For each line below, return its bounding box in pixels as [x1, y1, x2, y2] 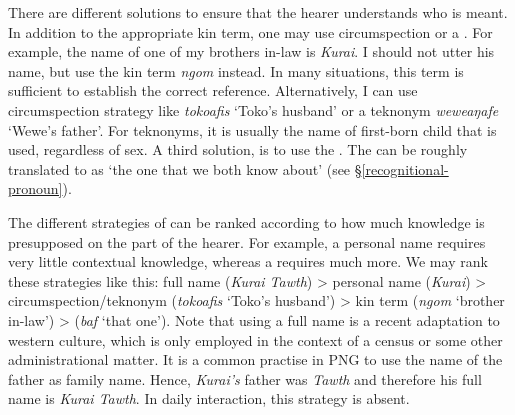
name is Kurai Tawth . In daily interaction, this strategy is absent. [8, 388, 410, 409]
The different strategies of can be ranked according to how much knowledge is [8, 211, 485, 232]
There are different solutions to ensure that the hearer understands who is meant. [8, 2, 508, 22]
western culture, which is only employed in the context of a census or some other [8, 329, 503, 350]
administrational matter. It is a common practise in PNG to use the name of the [8, 349, 503, 370]
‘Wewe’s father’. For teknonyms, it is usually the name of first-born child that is [8, 119, 497, 140]
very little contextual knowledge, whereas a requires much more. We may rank [8, 251, 488, 272]
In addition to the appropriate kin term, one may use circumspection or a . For [8, 21, 493, 42]
